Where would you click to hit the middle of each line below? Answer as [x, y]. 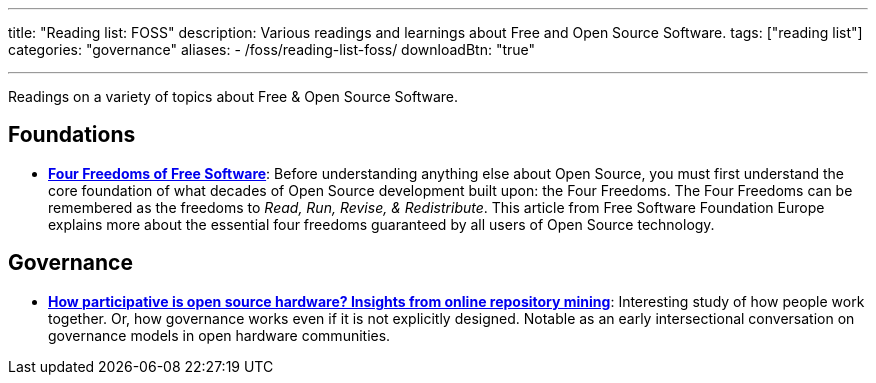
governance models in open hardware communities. [219, 335]
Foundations [72, 135]
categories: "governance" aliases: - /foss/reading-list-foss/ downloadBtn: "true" [272, 49]
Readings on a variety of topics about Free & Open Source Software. [233, 96]
